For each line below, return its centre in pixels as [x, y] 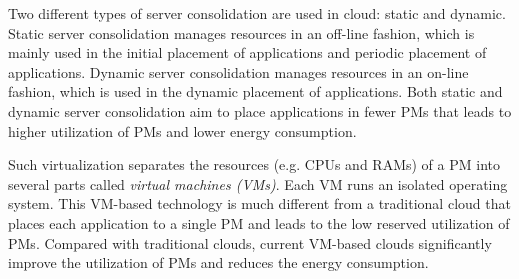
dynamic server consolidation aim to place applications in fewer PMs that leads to [260, 110]
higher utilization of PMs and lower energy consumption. [182, 130]
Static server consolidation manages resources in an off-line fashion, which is [241, 32]
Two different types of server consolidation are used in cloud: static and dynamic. [257, 13]
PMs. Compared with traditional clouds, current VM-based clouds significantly [250, 242]
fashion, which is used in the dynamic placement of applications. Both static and [255, 91]
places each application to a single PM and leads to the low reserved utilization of [259, 222]
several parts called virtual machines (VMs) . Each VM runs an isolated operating [258, 183]
